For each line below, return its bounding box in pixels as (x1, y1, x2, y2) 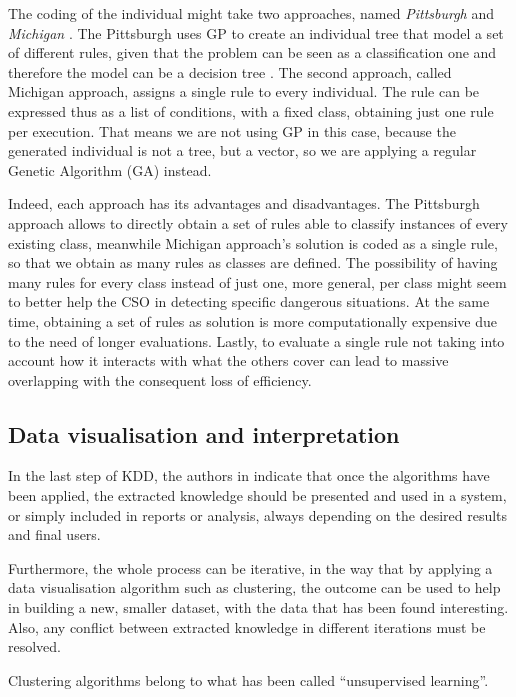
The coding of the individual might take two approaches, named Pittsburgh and (8, 3, 494, 23)
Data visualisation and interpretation (8, 418, 400, 449)
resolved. (8, 636, 62, 657)
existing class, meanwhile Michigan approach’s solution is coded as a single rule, (8, 232, 498, 253)
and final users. (8, 524, 101, 545)
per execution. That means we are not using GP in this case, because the (8, 120, 456, 141)
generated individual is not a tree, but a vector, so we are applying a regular (8, 140, 477, 161)
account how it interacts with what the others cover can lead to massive (8, 350, 449, 371)
